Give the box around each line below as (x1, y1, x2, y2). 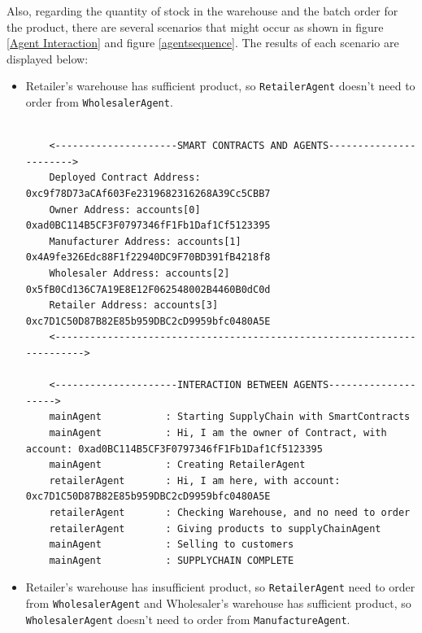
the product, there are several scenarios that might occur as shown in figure (7, 18, 384, 35)
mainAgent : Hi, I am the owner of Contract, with (49, 426, 387, 439)
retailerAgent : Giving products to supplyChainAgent (49, 522, 381, 535)
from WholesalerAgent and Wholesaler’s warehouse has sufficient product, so (25, 594, 411, 611)
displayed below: (7, 50, 89, 67)
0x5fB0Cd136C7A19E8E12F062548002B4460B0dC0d (25, 283, 271, 295)
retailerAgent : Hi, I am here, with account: (49, 474, 341, 487)
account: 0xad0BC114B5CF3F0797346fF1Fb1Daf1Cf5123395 (25, 443, 323, 455)
